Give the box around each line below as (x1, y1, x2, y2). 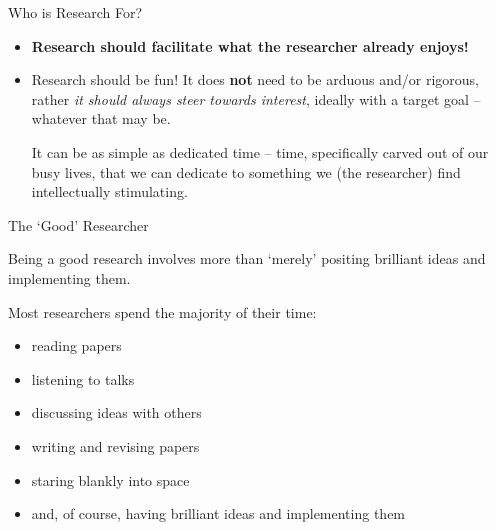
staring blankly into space (31, 469, 190, 490)
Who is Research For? (8, 2, 142, 22)
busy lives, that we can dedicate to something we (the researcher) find (31, 161, 461, 182)
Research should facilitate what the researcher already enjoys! (31, 35, 469, 56)
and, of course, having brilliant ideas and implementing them (31, 503, 406, 524)
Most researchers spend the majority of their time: (8, 301, 317, 322)
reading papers (31, 335, 122, 356)
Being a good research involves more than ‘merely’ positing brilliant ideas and (8, 248, 486, 269)
